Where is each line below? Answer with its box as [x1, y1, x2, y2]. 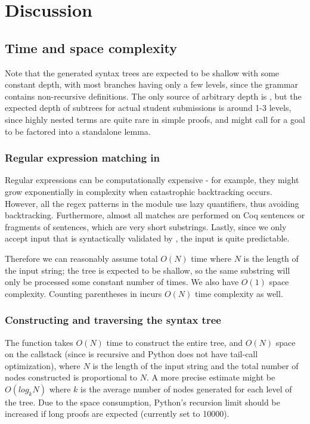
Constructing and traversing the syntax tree [5, 312, 221, 327]
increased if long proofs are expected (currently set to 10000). [5, 407, 230, 420]
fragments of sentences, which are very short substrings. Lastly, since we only [5, 220, 287, 233]
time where [191, 252, 232, 264]
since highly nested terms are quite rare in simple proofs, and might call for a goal [5, 113, 305, 125]
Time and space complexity [5, 38, 177, 57]
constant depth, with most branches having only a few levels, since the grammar [5, 78, 299, 91]
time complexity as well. [194, 287, 283, 299]
